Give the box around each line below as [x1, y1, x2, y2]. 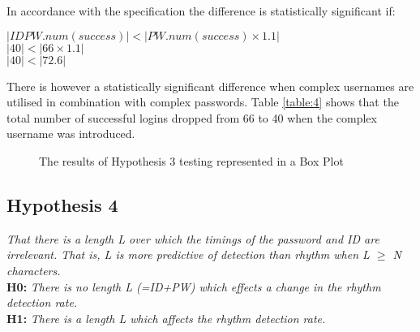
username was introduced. [6, 125, 135, 142]
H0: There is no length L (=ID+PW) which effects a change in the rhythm [6, 278, 381, 295]
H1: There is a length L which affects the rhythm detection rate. [6, 309, 326, 326]
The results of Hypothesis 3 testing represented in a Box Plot [39, 152, 344, 169]
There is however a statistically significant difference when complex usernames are [6, 77, 414, 94]
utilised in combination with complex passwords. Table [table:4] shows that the [6, 93, 399, 110]
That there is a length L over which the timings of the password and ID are [6, 230, 379, 247]
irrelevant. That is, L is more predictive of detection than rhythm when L [6, 246, 370, 263]
